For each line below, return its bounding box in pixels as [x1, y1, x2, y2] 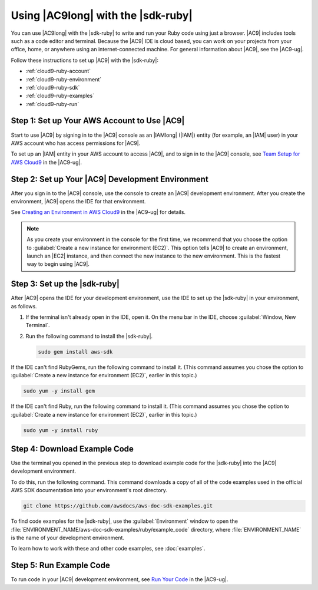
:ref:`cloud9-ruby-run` [25, 100, 79, 107]
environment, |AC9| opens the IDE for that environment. [11, 198, 146, 205]
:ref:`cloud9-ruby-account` [25, 68, 91, 75]
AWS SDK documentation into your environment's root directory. [11, 487, 168, 494]
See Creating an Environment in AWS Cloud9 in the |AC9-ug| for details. [11, 209, 185, 216]
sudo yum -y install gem [23, 388, 95, 394]
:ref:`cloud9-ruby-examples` [25, 92, 94, 100]
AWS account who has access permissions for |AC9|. [11, 139, 141, 147]
